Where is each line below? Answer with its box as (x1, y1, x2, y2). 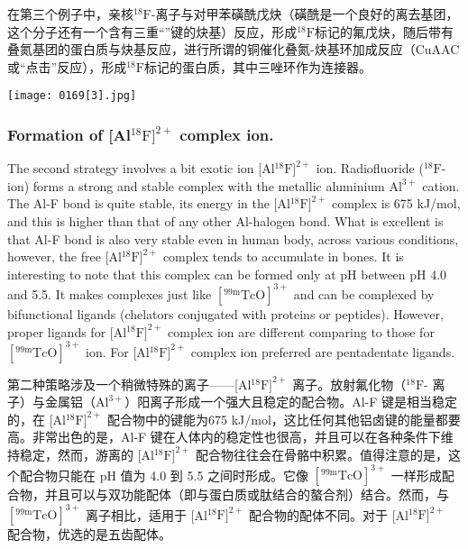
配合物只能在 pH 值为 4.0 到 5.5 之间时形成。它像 (19, 465, 309, 484)
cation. (422, 176, 460, 195)
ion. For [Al (86, 342, 150, 361)
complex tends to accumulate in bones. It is (162, 247, 404, 266)
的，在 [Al (7, 409, 66, 428)
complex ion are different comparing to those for (168, 322, 435, 341)
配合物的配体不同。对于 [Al (249, 505, 408, 524)
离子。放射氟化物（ (292, 374, 407, 393)
